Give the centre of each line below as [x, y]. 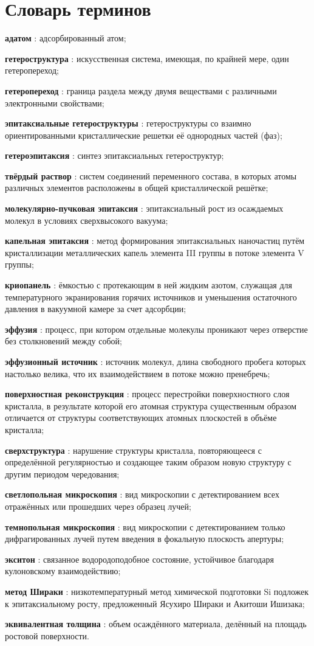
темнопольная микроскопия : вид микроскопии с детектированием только [145, 526]
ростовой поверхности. [47, 635]
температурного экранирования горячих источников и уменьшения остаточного [151, 297]
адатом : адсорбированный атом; [66, 38]
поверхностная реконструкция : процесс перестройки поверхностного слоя [147, 394]
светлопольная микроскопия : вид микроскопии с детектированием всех [142, 494]
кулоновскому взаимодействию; [63, 571]
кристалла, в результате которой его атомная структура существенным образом [151, 405]
